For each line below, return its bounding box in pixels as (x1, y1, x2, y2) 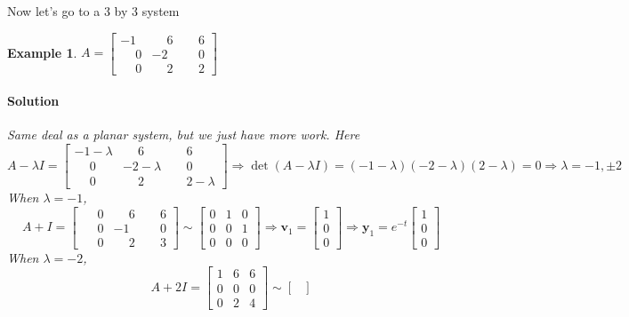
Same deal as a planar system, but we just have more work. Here (7, 125, 360, 144)
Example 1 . (7, 43, 77, 61)
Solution (7, 91, 60, 110)
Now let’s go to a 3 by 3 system (7, 2, 180, 20)
